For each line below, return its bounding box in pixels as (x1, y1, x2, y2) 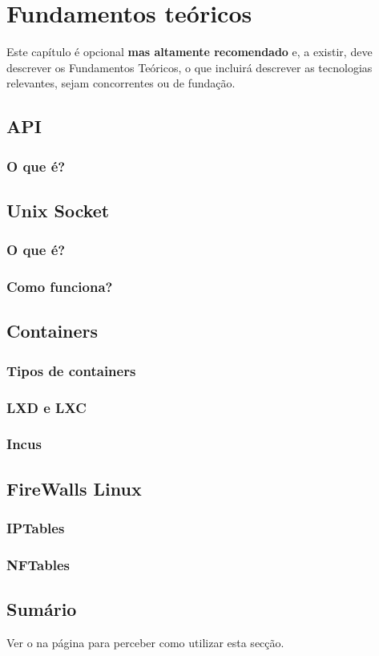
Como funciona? (6, 277, 113, 297)
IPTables (6, 518, 65, 538)
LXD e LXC (6, 397, 87, 417)
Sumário (6, 597, 77, 622)
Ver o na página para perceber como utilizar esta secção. (6, 634, 284, 650)
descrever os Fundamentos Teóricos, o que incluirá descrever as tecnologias (6, 59, 373, 75)
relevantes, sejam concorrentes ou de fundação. (6, 75, 236, 91)
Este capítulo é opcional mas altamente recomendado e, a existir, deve (6, 43, 373, 60)
